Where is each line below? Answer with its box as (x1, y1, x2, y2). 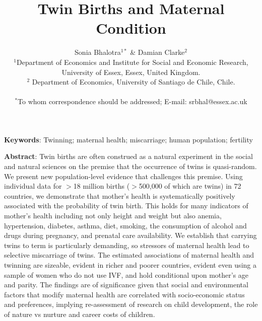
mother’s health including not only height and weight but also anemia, (4, 210, 222, 221)
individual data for (4, 181, 62, 191)
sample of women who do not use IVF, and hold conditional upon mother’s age (4, 269, 249, 280)
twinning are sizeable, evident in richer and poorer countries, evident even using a (4, 260, 256, 270)
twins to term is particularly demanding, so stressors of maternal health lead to (4, 239, 249, 250)
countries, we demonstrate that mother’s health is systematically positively (4, 190, 235, 201)
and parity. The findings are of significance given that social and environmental (4, 279, 248, 290)
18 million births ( (73, 181, 130, 191)
